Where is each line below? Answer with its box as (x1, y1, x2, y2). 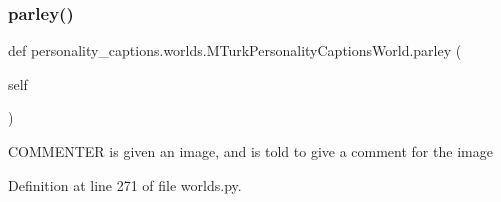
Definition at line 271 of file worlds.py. (8, 174, 242, 195)
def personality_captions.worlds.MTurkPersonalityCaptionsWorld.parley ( (8, 40, 462, 61)
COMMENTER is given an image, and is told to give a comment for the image (8, 141, 493, 161)
